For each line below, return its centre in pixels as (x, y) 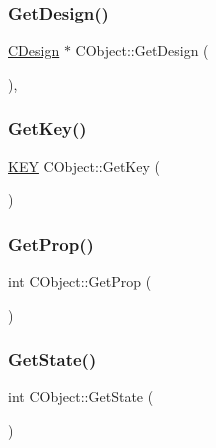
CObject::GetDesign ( (142, 50)
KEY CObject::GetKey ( (84, 165)
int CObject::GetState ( (81, 396)
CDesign (34, 50)
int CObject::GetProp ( (80, 281)
